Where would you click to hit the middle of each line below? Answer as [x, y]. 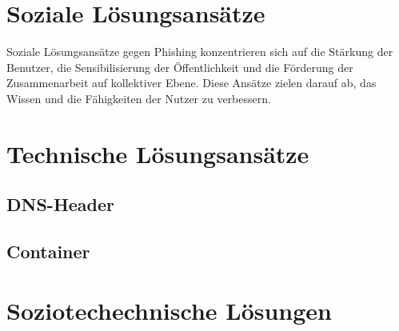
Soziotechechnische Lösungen [170, 310]
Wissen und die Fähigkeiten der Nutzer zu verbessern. [139, 98]
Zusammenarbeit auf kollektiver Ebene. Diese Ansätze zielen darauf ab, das [192, 83]
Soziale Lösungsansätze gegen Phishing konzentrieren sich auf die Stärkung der [200, 52]
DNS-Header [61, 204]
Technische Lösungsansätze [158, 153]
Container [48, 251]
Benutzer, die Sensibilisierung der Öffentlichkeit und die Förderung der [180, 67]
